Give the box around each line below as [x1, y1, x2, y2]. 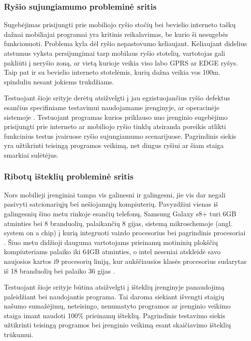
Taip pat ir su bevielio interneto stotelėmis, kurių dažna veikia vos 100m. [4, 67, 221, 77]
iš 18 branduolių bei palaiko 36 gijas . [4, 265, 115, 276]
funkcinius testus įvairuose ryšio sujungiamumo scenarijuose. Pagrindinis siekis [4, 130, 236, 141]
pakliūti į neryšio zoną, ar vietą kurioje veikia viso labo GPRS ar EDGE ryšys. [4, 57, 238, 67]
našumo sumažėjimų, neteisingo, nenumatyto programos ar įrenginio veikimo [4, 301, 231, 311]
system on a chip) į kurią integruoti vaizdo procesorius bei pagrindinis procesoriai [4, 227, 246, 238]
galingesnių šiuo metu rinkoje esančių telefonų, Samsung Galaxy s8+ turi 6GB [4, 208, 236, 218]
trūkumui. [4, 329, 33, 340]
